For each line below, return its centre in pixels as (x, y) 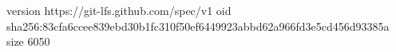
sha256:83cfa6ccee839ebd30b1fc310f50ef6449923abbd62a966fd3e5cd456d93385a (198, 26)
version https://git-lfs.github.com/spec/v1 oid (119, 10)
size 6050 (28, 41)
